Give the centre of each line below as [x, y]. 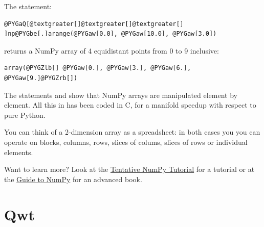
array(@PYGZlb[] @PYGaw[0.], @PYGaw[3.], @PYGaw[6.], [98, 68]
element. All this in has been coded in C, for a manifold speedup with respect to [130, 105]
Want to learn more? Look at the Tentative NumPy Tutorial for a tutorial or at [129, 169]
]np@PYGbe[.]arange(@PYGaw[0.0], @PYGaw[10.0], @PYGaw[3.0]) [111, 34]
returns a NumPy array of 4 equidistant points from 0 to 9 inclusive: [112, 50]
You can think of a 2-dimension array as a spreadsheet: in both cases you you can [132, 132]
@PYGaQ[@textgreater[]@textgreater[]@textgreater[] [94, 24]
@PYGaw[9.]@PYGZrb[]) [41, 78]
